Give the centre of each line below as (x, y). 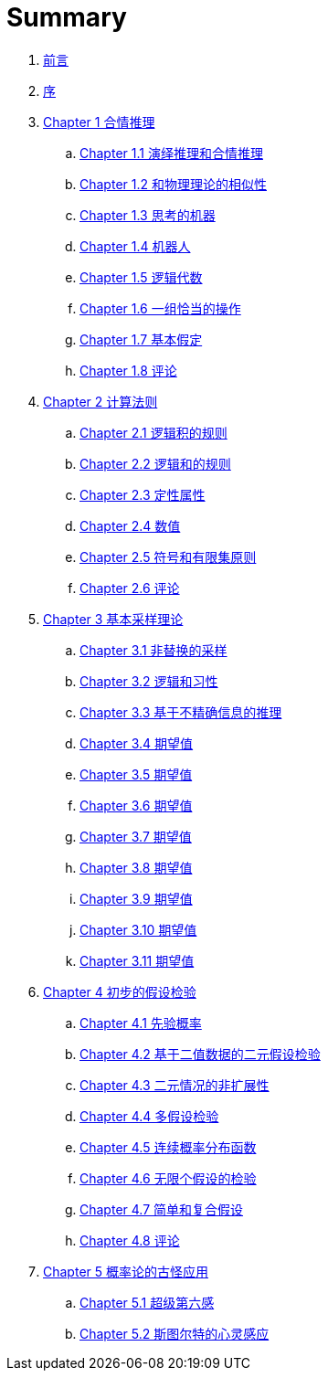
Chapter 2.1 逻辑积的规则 (153, 432)
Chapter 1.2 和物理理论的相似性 (173, 184)
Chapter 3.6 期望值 (136, 805)
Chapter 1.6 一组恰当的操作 (160, 308)
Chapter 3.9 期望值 (136, 898)
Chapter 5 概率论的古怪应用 (126, 1271)
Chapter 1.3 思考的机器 (148, 215)
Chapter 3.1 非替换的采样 (153, 650)
